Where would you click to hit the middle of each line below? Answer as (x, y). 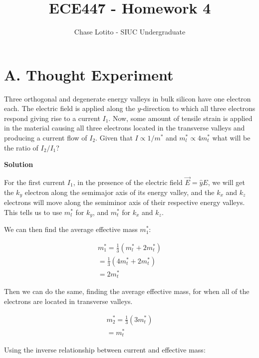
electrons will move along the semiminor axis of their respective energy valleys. (125, 202)
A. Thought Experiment (89, 74)
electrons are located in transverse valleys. (68, 301)
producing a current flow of (46, 138)
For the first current (35, 182)
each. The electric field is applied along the (70, 108)
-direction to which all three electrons (198, 108)
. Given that (114, 138)
